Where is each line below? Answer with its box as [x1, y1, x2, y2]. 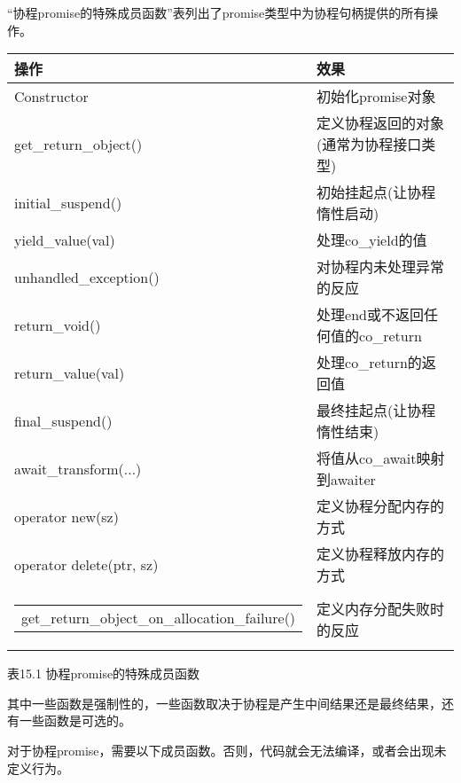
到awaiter [316, 469, 376, 490]
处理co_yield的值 [316, 230, 427, 251]
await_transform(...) [14, 458, 142, 479]
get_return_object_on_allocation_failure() [21, 607, 296, 629]
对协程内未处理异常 [316, 256, 445, 278]
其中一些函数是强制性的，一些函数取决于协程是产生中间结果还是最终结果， [7, 693, 441, 712]
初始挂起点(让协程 [316, 182, 436, 203]
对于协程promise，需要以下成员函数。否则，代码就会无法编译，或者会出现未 [7, 740, 447, 759]
